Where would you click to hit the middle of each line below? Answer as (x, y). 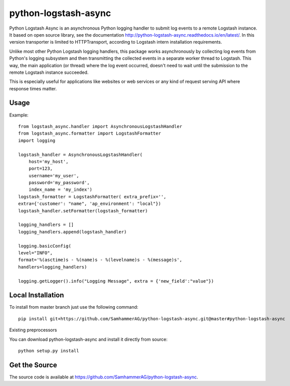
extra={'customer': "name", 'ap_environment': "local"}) (90, 204)
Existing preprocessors (33, 330)
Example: (19, 115)
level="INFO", (35, 253)
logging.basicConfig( (45, 246)
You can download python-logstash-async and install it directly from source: (88, 339)
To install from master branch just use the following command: (74, 307)
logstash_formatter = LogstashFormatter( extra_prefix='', (92, 197)
